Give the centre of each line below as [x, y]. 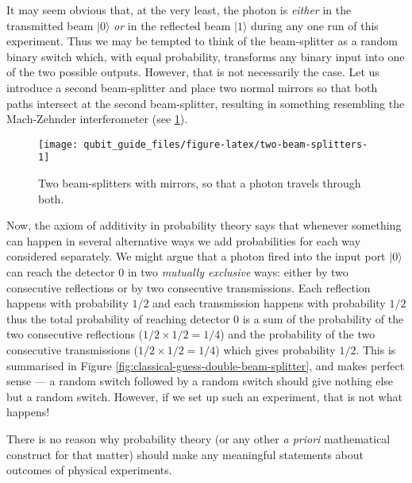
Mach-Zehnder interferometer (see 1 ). [97, 119]
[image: [58, 144]
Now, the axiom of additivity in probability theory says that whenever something [204, 225]
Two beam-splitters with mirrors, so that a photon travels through [200, 183]
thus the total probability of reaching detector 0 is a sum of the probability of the [205, 318]
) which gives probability [275, 350]
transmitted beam [50, 25]
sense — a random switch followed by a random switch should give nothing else [200, 381]
